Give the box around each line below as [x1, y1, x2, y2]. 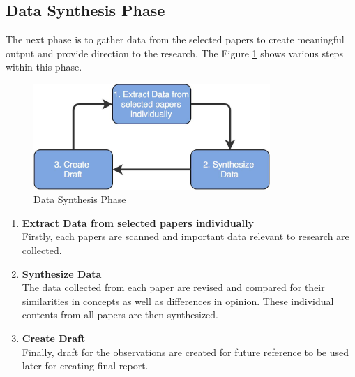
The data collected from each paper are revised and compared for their [22, 280, 325, 295]
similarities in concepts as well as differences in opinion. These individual [22, 293, 334, 308]
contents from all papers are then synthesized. [22, 307, 218, 322]
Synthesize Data [22, 266, 102, 281]
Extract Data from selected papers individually [22, 215, 254, 230]
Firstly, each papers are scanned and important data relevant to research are [22, 229, 349, 244]
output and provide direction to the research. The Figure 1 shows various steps [6, 45, 343, 60]
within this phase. [6, 59, 82, 74]
